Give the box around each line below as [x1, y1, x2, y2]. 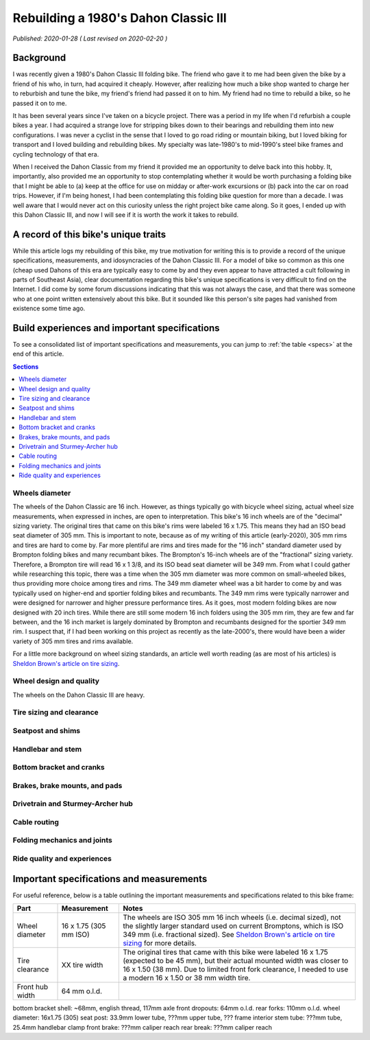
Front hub [16, 982, 48, 992]
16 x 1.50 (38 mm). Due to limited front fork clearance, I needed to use [123, 964, 349, 974]
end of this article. [12, 350, 64, 358]
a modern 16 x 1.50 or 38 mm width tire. [123, 973, 251, 983]
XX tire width [61, 960, 103, 970]
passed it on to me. [12, 99, 67, 107]
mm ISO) [61, 930, 90, 940]
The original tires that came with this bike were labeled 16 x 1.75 [123, 947, 328, 957]
